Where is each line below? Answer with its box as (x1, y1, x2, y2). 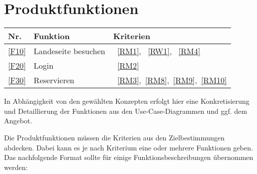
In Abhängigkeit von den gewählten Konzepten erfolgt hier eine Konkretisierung (4, 96, 249, 106)
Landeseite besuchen (34, 45, 105, 57)
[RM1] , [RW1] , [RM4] (117, 45, 200, 57)
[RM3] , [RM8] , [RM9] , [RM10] (117, 74, 227, 86)
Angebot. (4, 115, 33, 126)
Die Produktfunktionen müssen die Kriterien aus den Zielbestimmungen (4, 132, 225, 142)
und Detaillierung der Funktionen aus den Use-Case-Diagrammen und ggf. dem (4, 105, 247, 116)
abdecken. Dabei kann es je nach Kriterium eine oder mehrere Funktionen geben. (4, 142, 253, 152)
